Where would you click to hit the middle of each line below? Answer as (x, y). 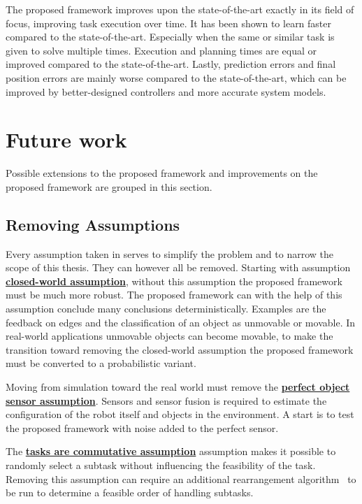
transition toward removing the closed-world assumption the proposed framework (180, 349)
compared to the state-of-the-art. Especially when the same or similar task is (170, 37)
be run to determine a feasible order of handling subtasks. (130, 492)
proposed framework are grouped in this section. (109, 186)
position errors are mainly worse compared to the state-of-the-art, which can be (176, 77)
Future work (66, 139)
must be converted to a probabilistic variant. (101, 363)
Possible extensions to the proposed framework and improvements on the (162, 173)
